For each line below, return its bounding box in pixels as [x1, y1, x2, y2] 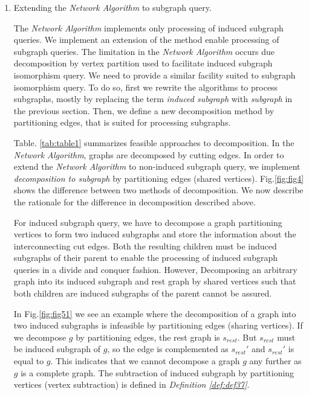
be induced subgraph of [13, 342, 101, 355]
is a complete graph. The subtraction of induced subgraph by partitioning [21, 366, 294, 379]
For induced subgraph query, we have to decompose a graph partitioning [13, 216, 282, 228]
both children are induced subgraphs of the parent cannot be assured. [13, 287, 272, 300]
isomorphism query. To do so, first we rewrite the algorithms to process [13, 80, 278, 93]
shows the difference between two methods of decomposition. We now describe [13, 184, 304, 196]
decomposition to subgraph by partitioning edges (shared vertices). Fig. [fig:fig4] [13, 172, 304, 184]
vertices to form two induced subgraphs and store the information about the [13, 228, 296, 240]
